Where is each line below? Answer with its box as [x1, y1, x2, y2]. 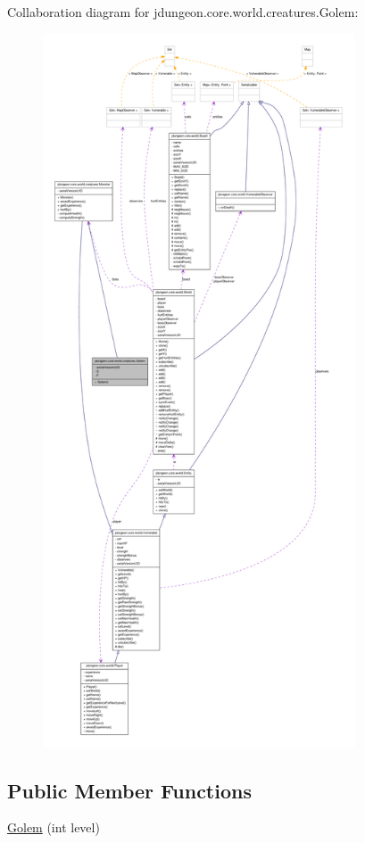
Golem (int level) [7, 818, 100, 837]
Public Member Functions [7, 776, 252, 804]
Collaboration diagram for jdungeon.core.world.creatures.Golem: [7, 3, 359, 21]
